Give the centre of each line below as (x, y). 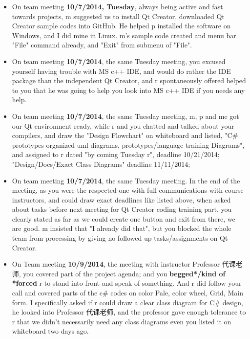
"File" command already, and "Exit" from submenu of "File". (102, 45)
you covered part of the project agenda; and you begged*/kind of (124, 273)
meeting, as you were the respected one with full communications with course (128, 190)
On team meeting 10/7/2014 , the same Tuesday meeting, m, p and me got (125, 116)
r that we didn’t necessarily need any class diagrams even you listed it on (122, 321)
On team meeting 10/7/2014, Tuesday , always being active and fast (117, 6)
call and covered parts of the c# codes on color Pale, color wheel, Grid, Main (127, 293)
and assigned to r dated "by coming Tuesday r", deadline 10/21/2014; (116, 154)
